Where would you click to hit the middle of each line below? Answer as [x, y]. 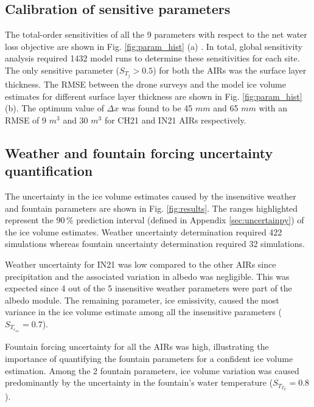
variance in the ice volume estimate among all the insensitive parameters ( [143, 312]
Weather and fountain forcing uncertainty [139, 152]
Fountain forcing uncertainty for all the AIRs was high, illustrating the [137, 346]
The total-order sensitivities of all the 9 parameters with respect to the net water [156, 34]
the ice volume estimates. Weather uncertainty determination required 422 [144, 231]
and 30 [75, 120]
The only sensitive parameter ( [62, 70]
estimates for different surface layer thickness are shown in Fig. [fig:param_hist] [154, 96]
